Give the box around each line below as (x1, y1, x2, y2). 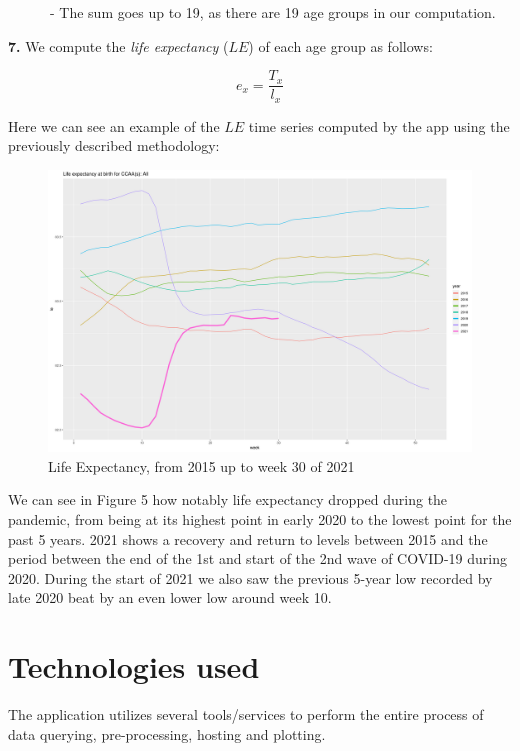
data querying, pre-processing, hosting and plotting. (8, 723, 326, 744)
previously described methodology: (8, 135, 220, 156)
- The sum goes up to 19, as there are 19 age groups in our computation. (49, 2, 496, 22)
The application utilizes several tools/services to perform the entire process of (8, 704, 484, 725)
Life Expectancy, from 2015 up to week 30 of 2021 (48, 455, 355, 476)
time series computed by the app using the (248, 115, 510, 136)
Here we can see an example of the (8, 115, 220, 136)
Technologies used (8, 646, 260, 687)
